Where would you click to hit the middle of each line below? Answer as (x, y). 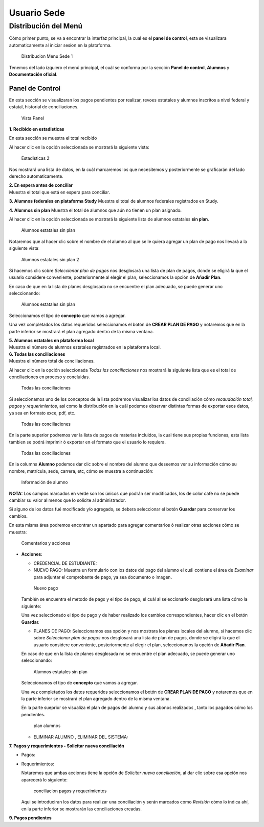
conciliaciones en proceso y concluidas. (49, 377)
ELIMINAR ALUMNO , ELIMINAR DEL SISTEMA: (81, 737)
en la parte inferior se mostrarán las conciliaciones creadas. (81, 809)
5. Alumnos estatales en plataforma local (52, 341)
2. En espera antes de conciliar (41, 185)
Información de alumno (44, 482)
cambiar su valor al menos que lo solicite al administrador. (67, 500)
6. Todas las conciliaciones (37, 354)
